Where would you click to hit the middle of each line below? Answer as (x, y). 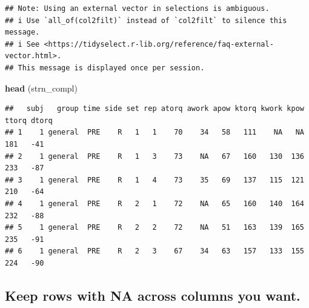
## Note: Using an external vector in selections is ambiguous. (137, 8)
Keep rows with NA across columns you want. (153, 295)
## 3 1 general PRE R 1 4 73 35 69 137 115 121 (154, 180)
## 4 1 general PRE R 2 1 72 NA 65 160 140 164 (154, 203)
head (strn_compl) (41, 88)
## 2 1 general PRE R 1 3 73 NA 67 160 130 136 (154, 156)
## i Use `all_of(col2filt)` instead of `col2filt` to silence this (146, 20)
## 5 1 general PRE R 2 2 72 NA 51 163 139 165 (154, 228)
